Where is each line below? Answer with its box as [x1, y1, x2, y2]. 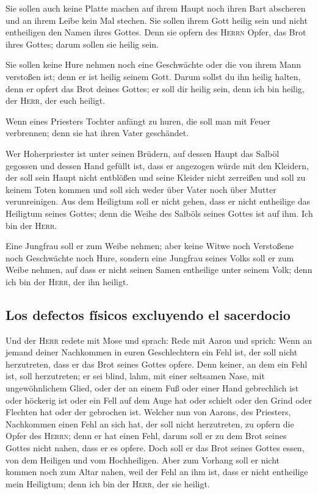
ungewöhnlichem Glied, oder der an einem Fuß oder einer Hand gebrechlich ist [5, 382, 299, 394]
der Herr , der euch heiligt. [5, 94, 106, 107]
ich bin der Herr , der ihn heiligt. [5, 275, 129, 288]
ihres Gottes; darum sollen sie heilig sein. [5, 37, 159, 50]
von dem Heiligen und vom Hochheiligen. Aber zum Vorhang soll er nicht [5, 453, 280, 466]
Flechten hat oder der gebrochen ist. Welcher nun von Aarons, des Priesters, [5, 405, 291, 418]
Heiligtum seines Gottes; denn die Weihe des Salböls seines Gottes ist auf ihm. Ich [5, 206, 313, 219]
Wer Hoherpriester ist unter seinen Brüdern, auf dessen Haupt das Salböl [5, 147, 280, 159]
